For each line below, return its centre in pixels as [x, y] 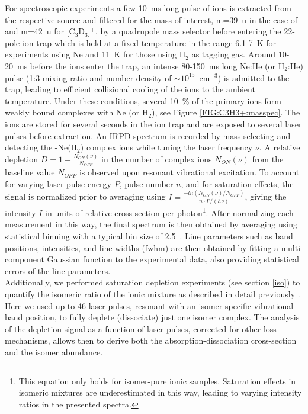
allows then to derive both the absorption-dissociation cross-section [175, 340]
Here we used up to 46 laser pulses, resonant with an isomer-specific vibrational [149, 305]
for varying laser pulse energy [58, 183]
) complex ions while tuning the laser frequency [166, 147]
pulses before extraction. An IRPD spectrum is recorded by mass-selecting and [148, 135]
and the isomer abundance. [54, 352]
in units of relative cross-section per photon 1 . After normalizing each [169, 212]
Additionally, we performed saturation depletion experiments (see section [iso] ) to [153, 282]
